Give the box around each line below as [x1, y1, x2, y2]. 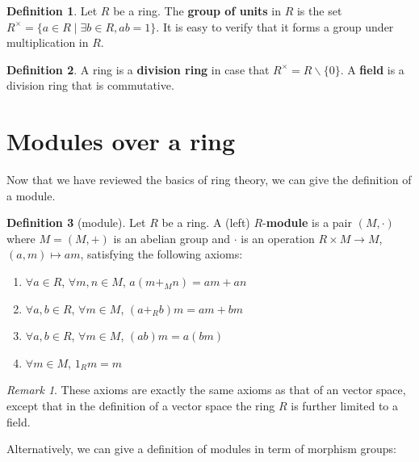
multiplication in [6, 34, 89, 51]
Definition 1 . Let [6, 2, 98, 19]
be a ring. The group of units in [113, 2, 282, 19]
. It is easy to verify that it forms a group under [156, 18, 394, 35]
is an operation [241, 229, 315, 246]
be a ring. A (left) [161, 214, 250, 231]
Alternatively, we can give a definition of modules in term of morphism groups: [6, 440, 397, 457]
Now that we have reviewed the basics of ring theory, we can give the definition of [6, 171, 412, 188]
